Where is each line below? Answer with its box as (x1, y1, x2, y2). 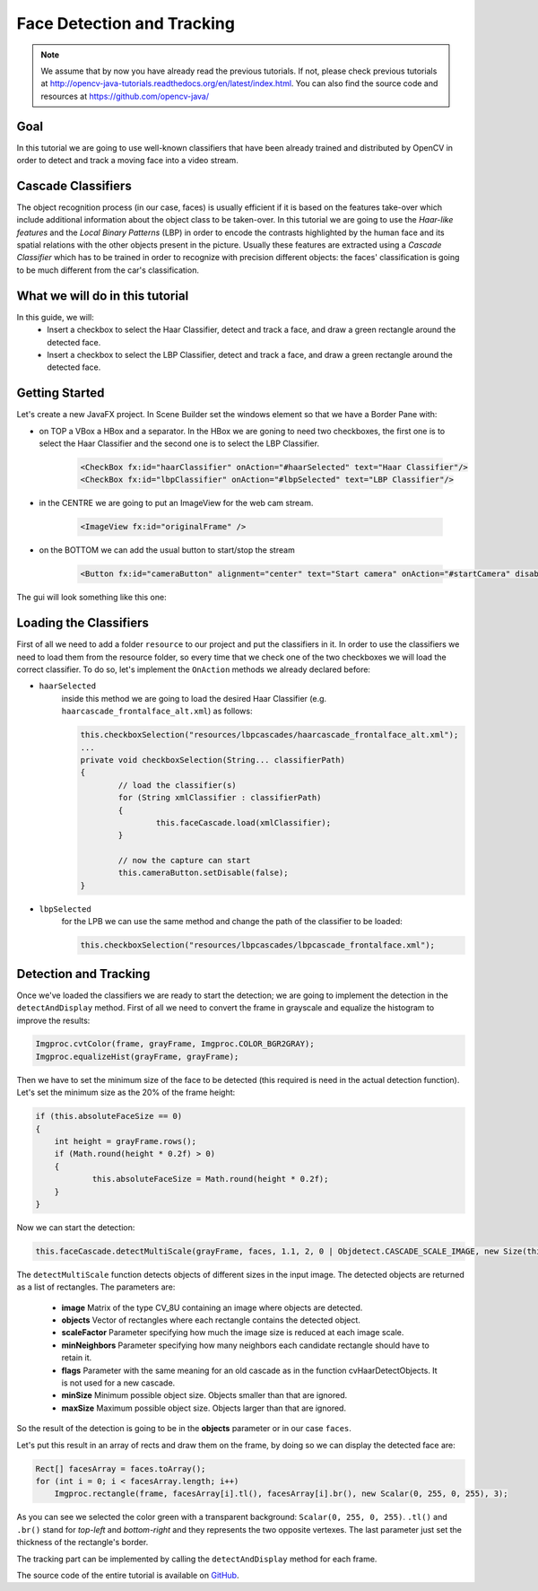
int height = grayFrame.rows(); (54, 1136, 197, 1147)
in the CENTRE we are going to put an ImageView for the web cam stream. (39, 498, 314, 509)
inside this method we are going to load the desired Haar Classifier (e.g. (61, 693, 327, 704)
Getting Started (16, 386, 105, 401)
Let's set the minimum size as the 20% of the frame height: (16, 1087, 236, 1098)
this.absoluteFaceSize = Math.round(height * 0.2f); (91, 1174, 329, 1185)
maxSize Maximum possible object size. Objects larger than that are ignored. (61, 1403, 347, 1413)
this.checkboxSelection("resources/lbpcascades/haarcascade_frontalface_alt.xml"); (80, 730, 459, 740)
